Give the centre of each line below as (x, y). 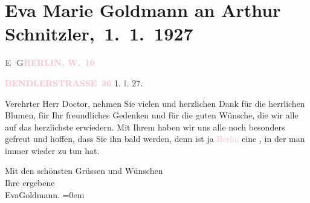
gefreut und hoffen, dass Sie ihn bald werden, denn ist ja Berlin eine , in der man (155, 139)
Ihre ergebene (30, 183)
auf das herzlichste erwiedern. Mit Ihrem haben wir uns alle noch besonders (145, 127)
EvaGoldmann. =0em (45, 194)
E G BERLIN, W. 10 (50, 63)
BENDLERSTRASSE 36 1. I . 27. (74, 82)
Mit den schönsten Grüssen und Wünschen (84, 171)
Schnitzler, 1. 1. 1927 (99, 34)
